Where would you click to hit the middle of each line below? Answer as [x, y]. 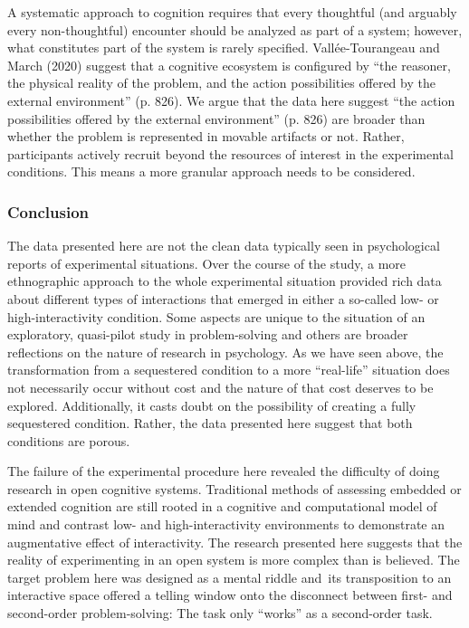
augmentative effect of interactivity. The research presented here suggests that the [235, 542]
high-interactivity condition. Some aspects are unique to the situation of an [216, 316]
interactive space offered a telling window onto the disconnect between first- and [230, 595]
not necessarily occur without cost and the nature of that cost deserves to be [220, 387]
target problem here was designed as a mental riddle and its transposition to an [230, 577]
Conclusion [48, 211]
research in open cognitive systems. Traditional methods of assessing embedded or [234, 488]
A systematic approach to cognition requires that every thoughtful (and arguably [232, 12]
